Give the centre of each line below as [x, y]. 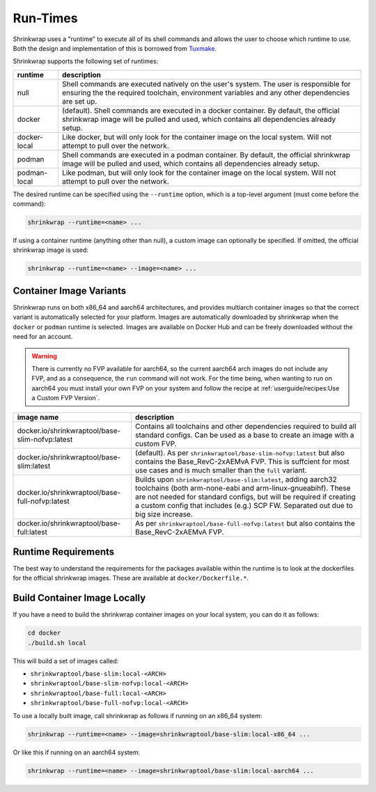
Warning [44, 356]
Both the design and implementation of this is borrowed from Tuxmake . [115, 48]
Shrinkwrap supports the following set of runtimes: [86, 61]
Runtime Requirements [64, 552]
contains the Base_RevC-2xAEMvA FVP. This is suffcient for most [242, 461]
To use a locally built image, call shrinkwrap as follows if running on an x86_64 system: [138, 715]
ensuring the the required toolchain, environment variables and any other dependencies [206, 93]
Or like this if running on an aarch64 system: [77, 752]
